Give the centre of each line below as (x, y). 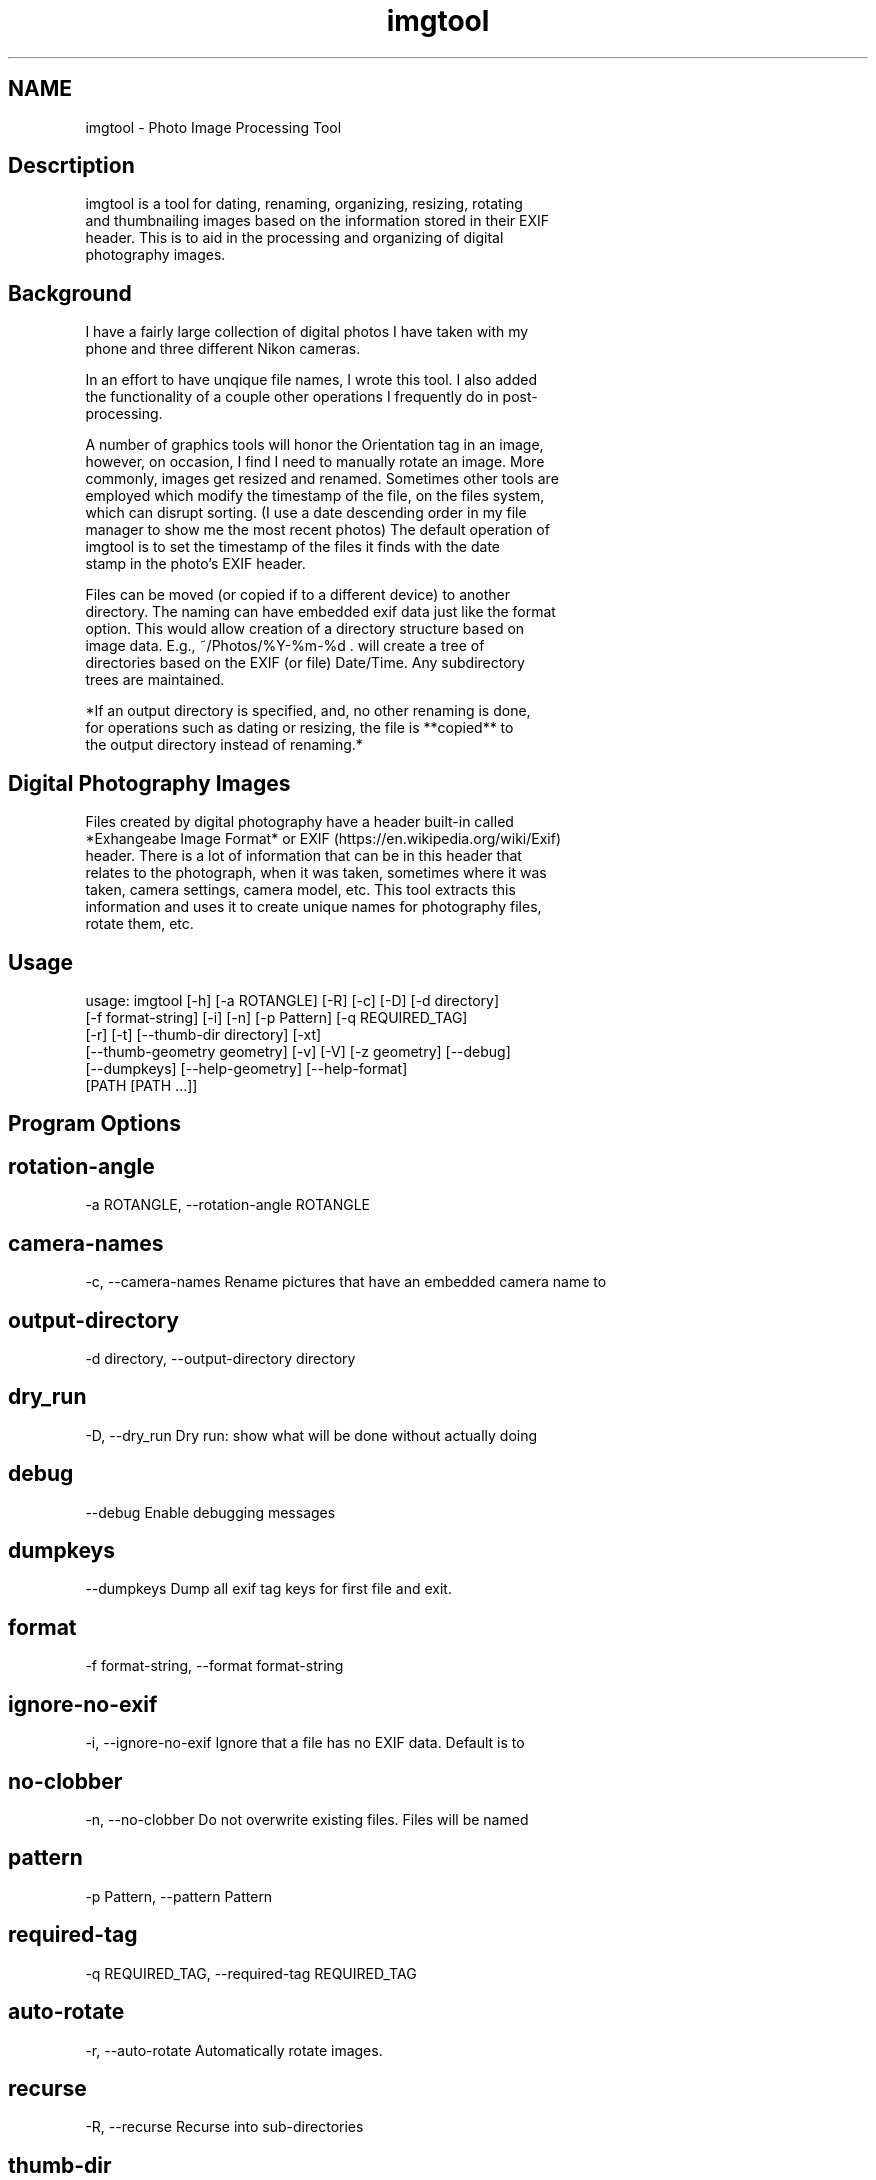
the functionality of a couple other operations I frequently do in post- (311, 397)
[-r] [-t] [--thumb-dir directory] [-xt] (203, 1034)
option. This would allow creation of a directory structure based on (305, 629)
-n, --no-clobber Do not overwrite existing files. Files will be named (307, 1819)
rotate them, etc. (139, 924)
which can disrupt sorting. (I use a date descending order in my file (306, 513)
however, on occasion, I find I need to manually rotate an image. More (315, 462)
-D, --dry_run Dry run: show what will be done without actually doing (311, 1435)
